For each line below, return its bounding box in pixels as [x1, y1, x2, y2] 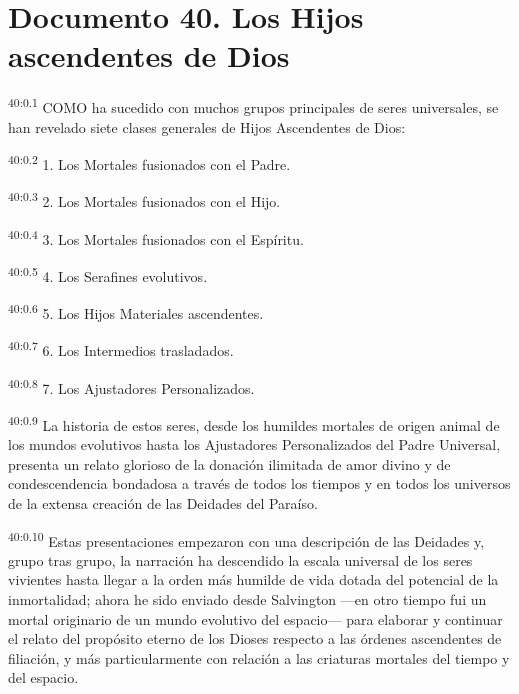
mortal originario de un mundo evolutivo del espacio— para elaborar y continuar [8, 608, 503, 629]
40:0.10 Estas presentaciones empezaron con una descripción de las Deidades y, [8, 527, 485, 551]
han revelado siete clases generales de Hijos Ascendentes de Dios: [8, 116, 406, 137]
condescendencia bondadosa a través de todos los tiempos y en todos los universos [8, 473, 511, 494]
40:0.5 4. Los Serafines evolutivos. [8, 262, 208, 286]
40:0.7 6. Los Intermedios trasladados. [8, 337, 234, 361]
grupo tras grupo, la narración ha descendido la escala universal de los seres [8, 549, 473, 570]
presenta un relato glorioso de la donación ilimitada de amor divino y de [8, 453, 451, 474]
